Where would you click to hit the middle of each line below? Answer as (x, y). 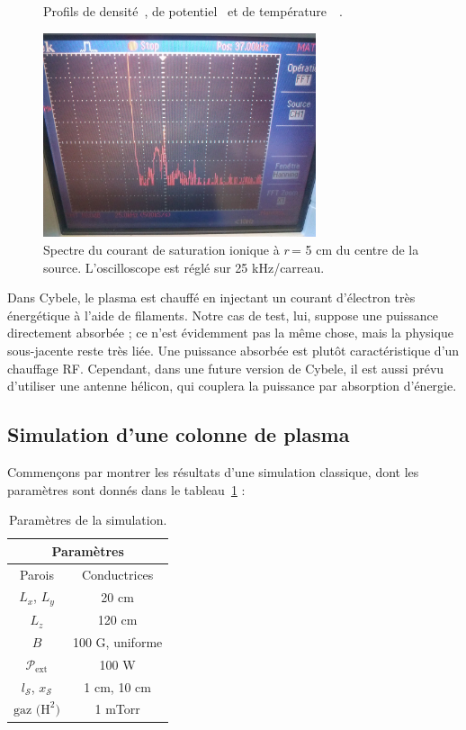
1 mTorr (117, 709)
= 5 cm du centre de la (355, 249)
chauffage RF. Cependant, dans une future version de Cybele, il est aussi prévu (226, 368)
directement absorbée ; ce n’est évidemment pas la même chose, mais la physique (230, 333)
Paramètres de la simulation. (88, 520)
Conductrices (117, 574)
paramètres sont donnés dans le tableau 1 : (126, 489)
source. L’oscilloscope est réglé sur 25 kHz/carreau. (184, 267)
